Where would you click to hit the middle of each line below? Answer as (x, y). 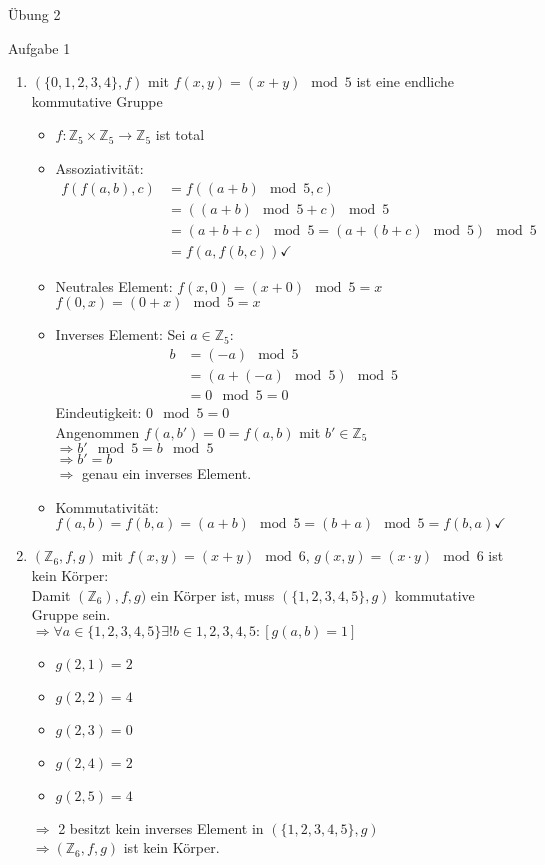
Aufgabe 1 (39, 47)
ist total (180, 134)
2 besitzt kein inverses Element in (161, 827)
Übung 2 (34, 14)
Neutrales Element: (114, 285)
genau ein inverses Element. (166, 473)
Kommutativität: (107, 506)
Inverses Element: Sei (120, 334)
